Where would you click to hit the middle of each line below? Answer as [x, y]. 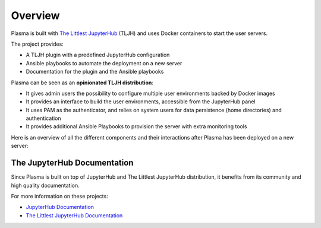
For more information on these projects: [59, 196]
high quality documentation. [45, 185]
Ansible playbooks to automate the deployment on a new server [104, 63]
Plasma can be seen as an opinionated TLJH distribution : [82, 83]
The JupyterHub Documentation [72, 163]
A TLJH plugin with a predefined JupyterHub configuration [98, 55]
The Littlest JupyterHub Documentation [74, 215]
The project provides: [37, 44]
